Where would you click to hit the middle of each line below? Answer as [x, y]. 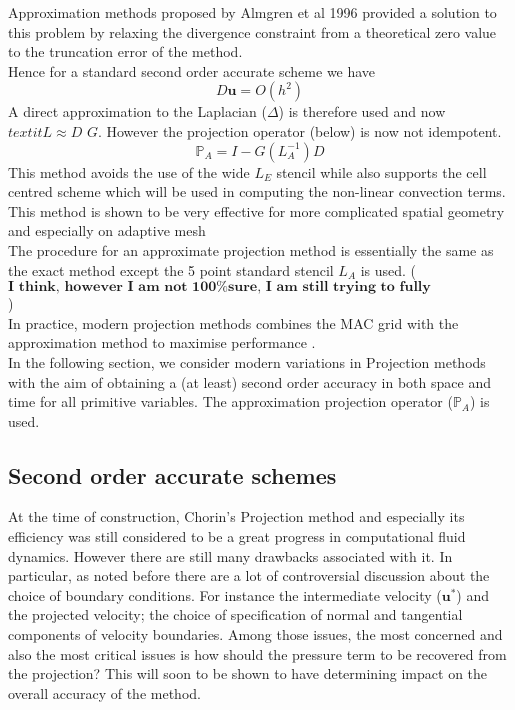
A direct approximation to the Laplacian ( [137, 111]
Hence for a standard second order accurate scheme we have [192, 70]
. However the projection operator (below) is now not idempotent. [299, 130]
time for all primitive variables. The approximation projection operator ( [230, 401]
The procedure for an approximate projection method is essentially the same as [251, 249]
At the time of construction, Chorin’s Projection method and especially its [236, 516]
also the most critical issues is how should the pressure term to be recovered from [257, 653]
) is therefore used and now [362, 111]
